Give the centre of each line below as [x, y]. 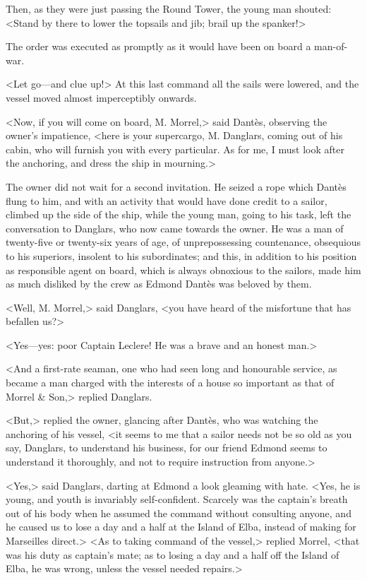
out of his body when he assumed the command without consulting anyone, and [179, 513]
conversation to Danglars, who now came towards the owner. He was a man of [175, 228]
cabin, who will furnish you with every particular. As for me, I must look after [175, 149]
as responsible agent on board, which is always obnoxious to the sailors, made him [183, 270]
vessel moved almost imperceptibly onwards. [101, 97]
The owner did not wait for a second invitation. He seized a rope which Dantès [176, 186]
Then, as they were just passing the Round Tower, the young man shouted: [169, 8]
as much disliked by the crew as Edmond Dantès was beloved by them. [159, 284]
